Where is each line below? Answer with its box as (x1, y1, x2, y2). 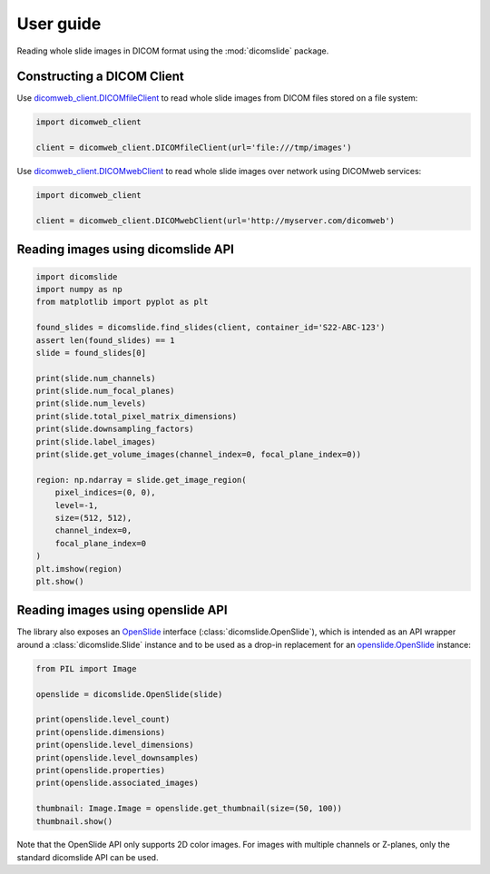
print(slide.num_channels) (35, 373, 156, 383)
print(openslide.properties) (35, 765, 166, 775)
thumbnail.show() (35, 816, 113, 826)
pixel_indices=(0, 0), (54, 487, 156, 498)
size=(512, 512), (54, 513, 132, 523)
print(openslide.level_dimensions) (35, 740, 194, 751)
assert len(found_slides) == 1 (35, 335, 176, 345)
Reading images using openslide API (16, 603, 228, 618)
